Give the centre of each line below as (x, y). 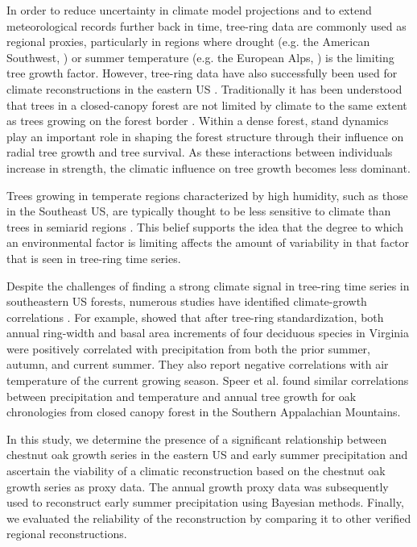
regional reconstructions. (67, 534)
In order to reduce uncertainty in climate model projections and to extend (189, 10)
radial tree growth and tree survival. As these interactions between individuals (200, 152)
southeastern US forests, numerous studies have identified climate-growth (187, 301)
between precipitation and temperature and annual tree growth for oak (182, 396)
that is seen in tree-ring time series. (94, 258)
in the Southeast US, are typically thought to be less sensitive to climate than (199, 211)
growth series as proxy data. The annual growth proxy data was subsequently (198, 486)
